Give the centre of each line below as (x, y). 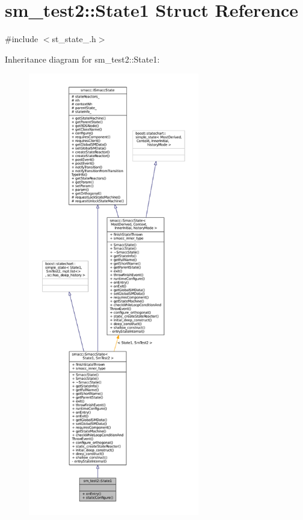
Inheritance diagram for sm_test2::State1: (82, 59)
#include (22, 39)
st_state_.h (74, 39)
